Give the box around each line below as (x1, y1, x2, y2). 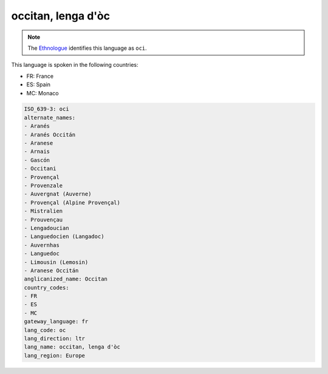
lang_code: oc (24, 327, 66, 333)
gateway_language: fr (24, 318, 89, 325)
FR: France (26, 72, 54, 80)
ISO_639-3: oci (24, 106, 69, 112)
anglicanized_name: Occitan (24, 276, 108, 282)
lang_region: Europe (24, 352, 85, 359)
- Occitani (24, 165, 56, 172)
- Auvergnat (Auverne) (24, 191, 92, 197)
